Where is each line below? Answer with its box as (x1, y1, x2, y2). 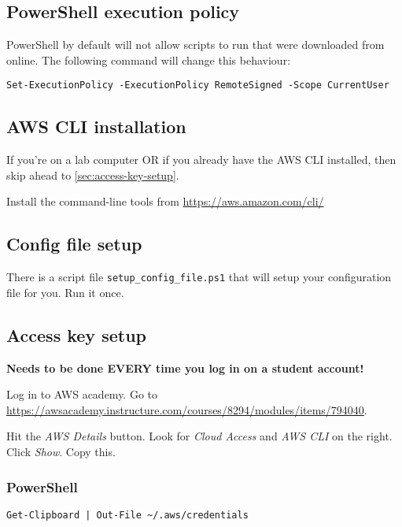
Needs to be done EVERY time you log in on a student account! (6, 359, 364, 376)
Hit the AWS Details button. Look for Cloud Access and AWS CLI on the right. (6, 428, 393, 444)
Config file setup (6, 232, 142, 256)
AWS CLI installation (6, 114, 186, 139)
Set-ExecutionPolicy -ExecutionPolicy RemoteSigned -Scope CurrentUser (6, 80, 389, 91)
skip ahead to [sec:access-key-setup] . (6, 166, 179, 183)
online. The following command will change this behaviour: (6, 51, 291, 68)
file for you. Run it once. (6, 284, 124, 300)
